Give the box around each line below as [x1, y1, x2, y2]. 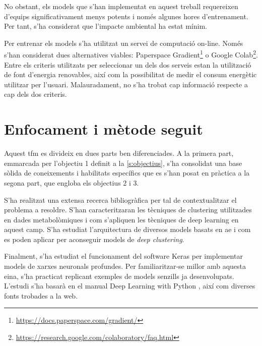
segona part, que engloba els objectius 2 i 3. [4, 177, 139, 188]
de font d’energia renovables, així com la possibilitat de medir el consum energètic [4, 69, 257, 80]
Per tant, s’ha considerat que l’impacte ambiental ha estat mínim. [4, 21, 207, 31]
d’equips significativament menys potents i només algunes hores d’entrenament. [4, 11, 248, 21]
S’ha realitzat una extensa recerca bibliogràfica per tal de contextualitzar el [4, 194, 237, 205]
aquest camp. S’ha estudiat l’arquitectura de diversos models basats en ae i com [4, 224, 251, 235]
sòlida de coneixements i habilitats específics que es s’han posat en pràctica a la [4, 167, 250, 178]
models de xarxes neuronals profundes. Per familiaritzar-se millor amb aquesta [4, 261, 246, 271]
